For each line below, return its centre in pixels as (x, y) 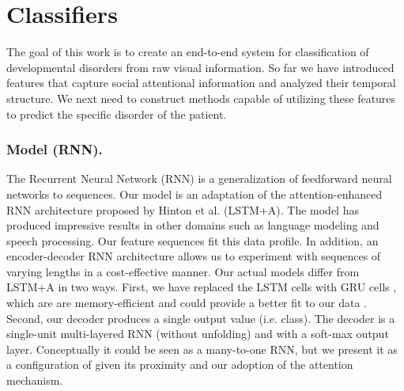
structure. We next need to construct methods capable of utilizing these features (201, 98)
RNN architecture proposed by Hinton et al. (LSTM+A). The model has (183, 209)
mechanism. (35, 380)
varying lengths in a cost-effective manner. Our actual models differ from (183, 271)
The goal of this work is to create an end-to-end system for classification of (188, 52)
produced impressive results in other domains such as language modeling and (193, 225)
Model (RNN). (55, 149)
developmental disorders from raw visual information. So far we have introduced (200, 67)
